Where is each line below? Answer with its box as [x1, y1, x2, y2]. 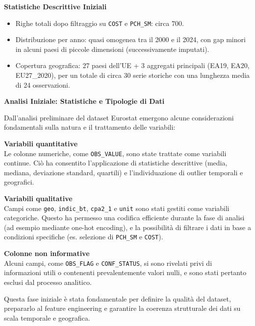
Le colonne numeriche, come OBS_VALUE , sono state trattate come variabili [4, 148, 227, 158]
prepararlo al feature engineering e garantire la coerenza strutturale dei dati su [4, 303, 241, 313]
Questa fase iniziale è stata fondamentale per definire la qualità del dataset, [4, 293, 231, 303]
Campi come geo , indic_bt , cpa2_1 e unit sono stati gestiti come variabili [4, 203, 229, 213]
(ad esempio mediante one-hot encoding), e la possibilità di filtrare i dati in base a [4, 222, 251, 232]
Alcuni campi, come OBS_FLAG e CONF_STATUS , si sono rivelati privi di [4, 257, 212, 268]
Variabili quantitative [4, 139, 78, 148]
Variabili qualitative [4, 193, 73, 204]
